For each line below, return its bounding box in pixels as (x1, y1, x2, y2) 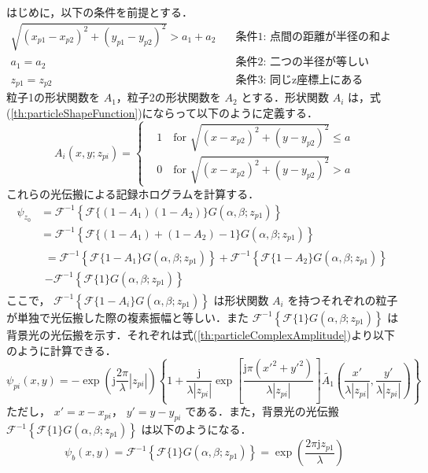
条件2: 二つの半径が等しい (235, 57, 370, 68)
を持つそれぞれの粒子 (287, 291, 398, 308)
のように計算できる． (6, 342, 116, 358)
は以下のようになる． (141, 421, 252, 438)
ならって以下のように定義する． (153, 104, 318, 120)
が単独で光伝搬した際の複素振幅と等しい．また (6, 309, 249, 325)
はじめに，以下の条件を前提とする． (6, 4, 193, 20)
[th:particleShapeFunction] (10, 104, 138, 120)
